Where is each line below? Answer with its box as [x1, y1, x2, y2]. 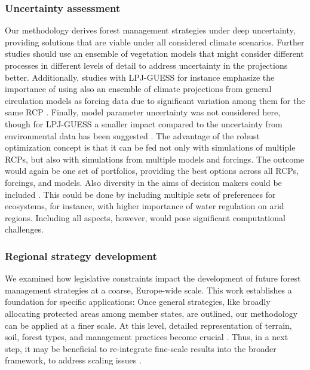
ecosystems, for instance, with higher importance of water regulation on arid [5, 200, 284, 212]
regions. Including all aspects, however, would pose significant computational [5, 211, 286, 224]
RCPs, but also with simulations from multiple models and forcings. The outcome [5, 152, 305, 165]
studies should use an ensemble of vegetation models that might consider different [5, 47, 304, 60]
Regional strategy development [5, 248, 157, 263]
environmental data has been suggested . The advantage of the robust [5, 129, 260, 142]
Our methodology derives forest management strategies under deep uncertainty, [5, 24, 296, 36]
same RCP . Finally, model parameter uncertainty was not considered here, [5, 106, 281, 118]
